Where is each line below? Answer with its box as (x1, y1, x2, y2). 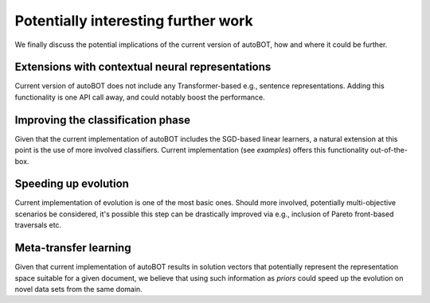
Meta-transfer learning (14, 241, 131, 254)
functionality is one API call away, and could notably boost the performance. (14, 92, 266, 102)
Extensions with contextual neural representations (14, 60, 272, 74)
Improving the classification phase (14, 113, 191, 126)
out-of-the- (370, 146, 408, 155)
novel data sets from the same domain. (14, 284, 143, 293)
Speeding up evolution (14, 177, 129, 191)
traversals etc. (14, 220, 62, 230)
